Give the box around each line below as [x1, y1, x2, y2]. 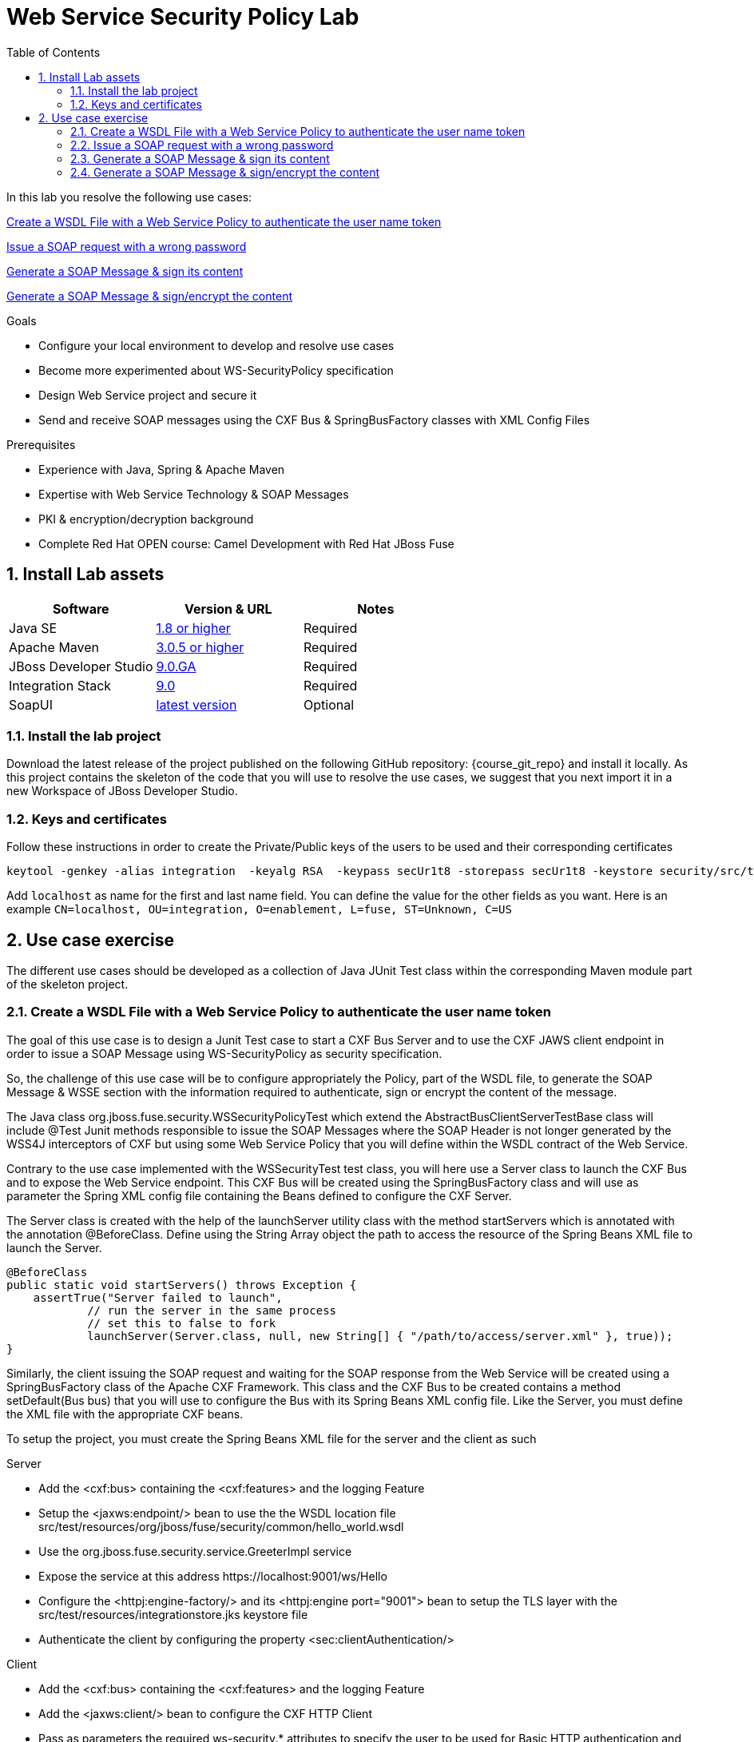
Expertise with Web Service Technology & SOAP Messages [38, 487, 349, 501]
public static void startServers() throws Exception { [6, 1278, 357, 1291]
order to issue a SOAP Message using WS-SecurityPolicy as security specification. [6, 1046, 442, 1060]
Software [52, 600, 109, 617]
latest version [156, 696, 237, 713]
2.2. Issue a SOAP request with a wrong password [70, 137, 334, 152]
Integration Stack [9, 677, 112, 694]
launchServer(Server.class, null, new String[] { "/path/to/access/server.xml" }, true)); [87, 1329, 673, 1342]
